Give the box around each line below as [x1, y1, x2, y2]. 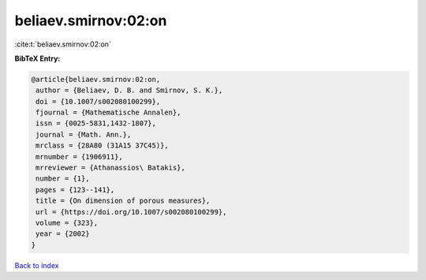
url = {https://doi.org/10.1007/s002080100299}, [35, 207, 227, 216]
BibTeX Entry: [14, 54, 61, 63]
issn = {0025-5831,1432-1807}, [35, 119, 157, 128]
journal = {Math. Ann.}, [35, 130, 132, 139]
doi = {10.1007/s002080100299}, [35, 97, 161, 106]
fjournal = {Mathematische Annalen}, [35, 108, 181, 118]
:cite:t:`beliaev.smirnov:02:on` [14, 39, 112, 49]
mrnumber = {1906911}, [35, 152, 124, 161]
